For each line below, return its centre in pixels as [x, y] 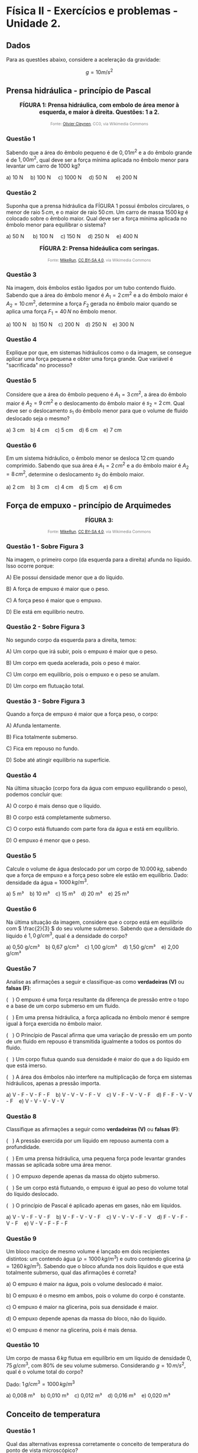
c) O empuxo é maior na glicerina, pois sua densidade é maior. [82, 1307]
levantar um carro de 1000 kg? [43, 166]
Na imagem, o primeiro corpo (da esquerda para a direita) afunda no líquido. [99, 559]
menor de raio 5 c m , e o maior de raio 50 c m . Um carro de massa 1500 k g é [97, 212]
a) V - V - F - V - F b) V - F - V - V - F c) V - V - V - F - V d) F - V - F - [97, 1217]
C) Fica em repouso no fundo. [43, 748]
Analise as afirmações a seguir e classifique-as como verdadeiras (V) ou [95, 981]
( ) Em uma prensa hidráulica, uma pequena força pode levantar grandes [96, 1158]
